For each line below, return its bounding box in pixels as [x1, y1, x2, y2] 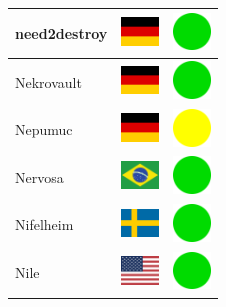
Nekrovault [15, 71, 82, 92]
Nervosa [15, 166, 64, 187]
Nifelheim [15, 214, 74, 235]
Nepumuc [15, 119, 73, 140]
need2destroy [15, 22, 108, 43]
